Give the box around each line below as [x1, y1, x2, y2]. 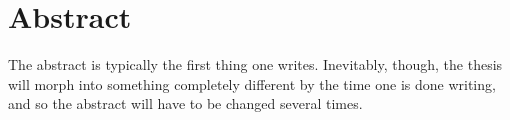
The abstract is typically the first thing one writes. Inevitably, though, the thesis [8, 54, 503, 75]
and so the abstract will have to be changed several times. [8, 93, 363, 114]
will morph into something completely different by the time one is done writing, [8, 73, 496, 94]
